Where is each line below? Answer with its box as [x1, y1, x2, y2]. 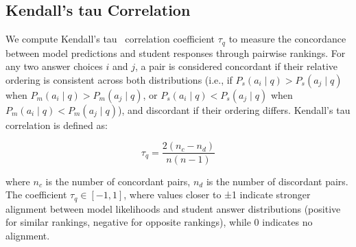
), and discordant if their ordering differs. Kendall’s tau [118, 102, 351, 117]
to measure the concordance [228, 32, 346, 46]
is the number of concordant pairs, [45, 174, 191, 188]
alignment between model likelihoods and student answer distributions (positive [5, 201, 341, 215]
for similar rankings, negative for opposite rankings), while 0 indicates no [5, 215, 313, 229]
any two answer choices [5, 59, 103, 73]
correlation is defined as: [5, 117, 108, 132]
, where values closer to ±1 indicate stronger [123, 187, 311, 202]
